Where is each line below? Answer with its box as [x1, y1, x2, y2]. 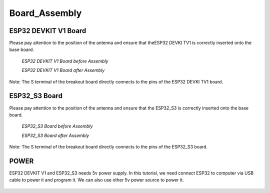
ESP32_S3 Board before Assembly [21, 123, 93, 129]
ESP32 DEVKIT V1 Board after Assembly [21, 67, 105, 73]
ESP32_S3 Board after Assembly [21, 132, 89, 138]
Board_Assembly [9, 7, 82, 18]
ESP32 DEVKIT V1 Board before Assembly [21, 58, 108, 64]
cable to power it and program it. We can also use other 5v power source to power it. [9, 177, 184, 183]
